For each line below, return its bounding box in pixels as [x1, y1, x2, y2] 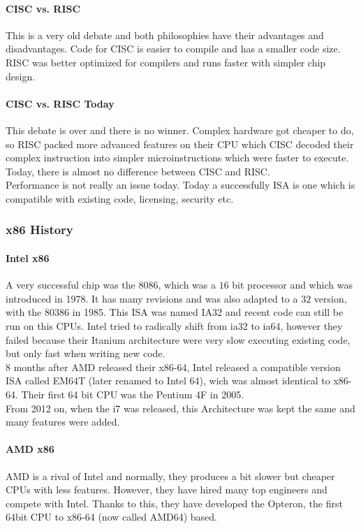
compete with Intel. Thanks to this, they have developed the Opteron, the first [6, 495, 343, 510]
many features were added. [6, 414, 120, 429]
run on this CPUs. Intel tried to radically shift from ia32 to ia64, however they [6, 318, 343, 333]
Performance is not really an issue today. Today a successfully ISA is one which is [6, 177, 355, 192]
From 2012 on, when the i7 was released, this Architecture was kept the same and [6, 400, 355, 415]
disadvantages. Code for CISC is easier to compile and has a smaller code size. [6, 41, 341, 56]
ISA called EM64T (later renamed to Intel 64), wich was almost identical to [6, 373, 330, 388]
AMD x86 [6, 442, 54, 456]
